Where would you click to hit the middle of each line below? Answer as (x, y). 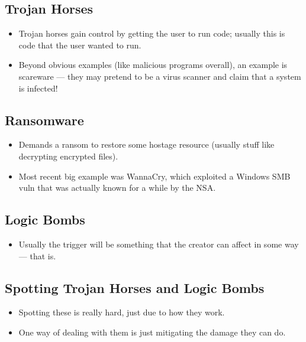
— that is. (37, 255)
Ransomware (44, 120)
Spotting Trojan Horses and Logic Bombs (135, 287)
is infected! (38, 88)
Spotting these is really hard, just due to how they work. (122, 312)
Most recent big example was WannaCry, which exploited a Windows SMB (154, 176)
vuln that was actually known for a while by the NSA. (117, 188)
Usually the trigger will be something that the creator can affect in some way (159, 244)
